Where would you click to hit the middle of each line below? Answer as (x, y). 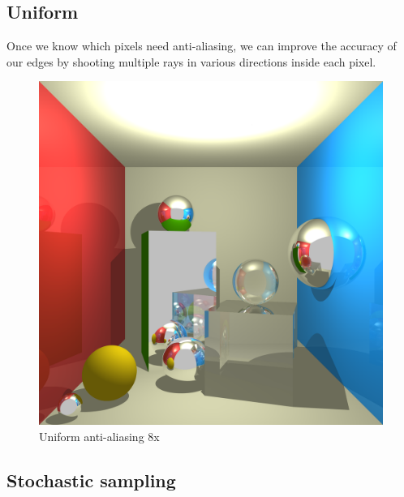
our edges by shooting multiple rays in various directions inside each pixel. (191, 61)
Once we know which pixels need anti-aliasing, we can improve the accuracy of (202, 46)
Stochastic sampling (91, 480)
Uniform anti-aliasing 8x (99, 436)
